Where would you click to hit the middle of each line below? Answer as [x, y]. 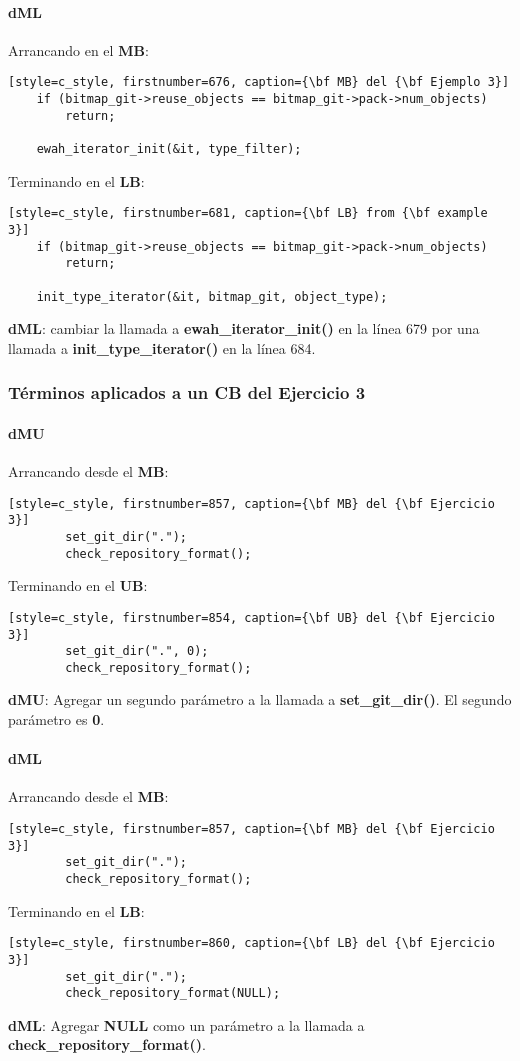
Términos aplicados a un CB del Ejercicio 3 [187, 392]
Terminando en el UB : [78, 585]
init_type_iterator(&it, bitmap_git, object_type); [212, 296]
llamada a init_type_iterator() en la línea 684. [162, 347]
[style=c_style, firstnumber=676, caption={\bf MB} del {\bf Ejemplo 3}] [259, 82]
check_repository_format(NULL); [173, 993]
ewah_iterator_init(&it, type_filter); [169, 149]
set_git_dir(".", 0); [137, 651]
